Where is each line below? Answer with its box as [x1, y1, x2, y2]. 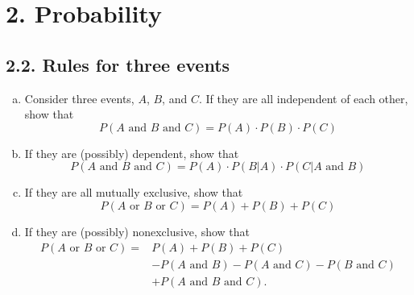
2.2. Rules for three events [6, 52, 230, 77]
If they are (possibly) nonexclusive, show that [24, 222, 250, 239]
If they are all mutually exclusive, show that [24, 184, 243, 201]
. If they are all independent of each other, [198, 89, 408, 106]
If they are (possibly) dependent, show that [24, 144, 239, 161]
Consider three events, [24, 89, 135, 106]
